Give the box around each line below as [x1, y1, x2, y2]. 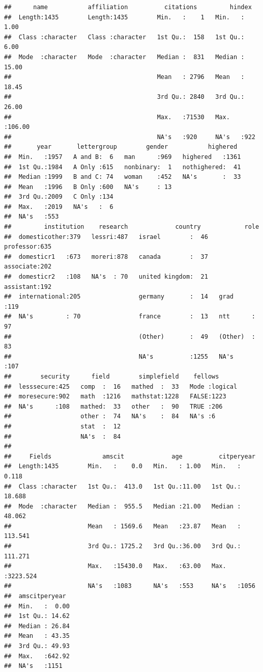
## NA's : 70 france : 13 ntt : [4, 313, 255, 320]
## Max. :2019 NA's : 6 [4, 203, 113, 210]
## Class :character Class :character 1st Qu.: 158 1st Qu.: [4, 33, 245, 41]
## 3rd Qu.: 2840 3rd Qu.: [4, 93, 245, 101]
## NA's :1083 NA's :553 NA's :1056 [4, 582, 255, 590]
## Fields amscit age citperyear [4, 452, 255, 460]
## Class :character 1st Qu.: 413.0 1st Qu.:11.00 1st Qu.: [4, 482, 241, 490]
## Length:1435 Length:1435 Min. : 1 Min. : [4, 13, 245, 21]
